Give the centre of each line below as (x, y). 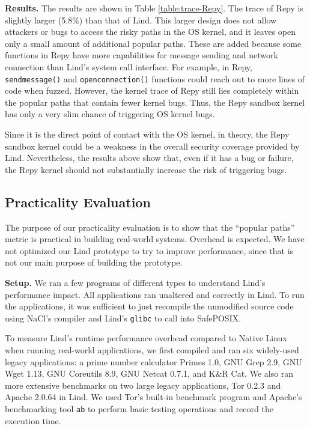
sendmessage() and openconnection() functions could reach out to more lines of (155, 78)
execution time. (33, 420)
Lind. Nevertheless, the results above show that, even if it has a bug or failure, (149, 158)
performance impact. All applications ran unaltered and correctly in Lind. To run (155, 294)
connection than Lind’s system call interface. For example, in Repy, (129, 66)
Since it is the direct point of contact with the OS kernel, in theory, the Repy (147, 134)
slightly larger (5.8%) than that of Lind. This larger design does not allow (141, 20)
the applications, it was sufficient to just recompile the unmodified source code (149, 306)
